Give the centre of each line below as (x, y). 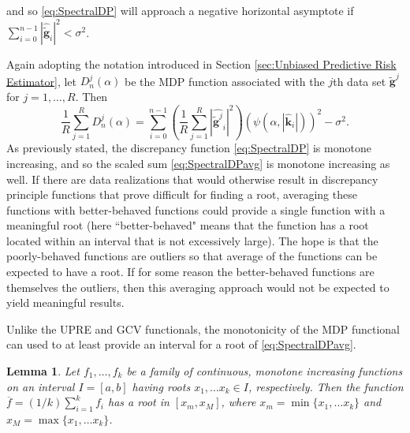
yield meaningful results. (65, 302)
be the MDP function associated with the (225, 81)
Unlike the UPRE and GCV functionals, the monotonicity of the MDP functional (203, 328)
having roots (161, 386)
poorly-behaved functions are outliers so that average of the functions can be (192, 256)
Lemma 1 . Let (43, 371)
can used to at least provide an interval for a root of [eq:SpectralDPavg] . (181, 344)
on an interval (41, 386)
